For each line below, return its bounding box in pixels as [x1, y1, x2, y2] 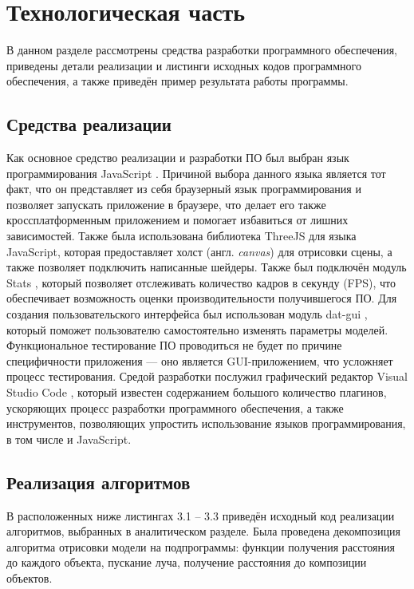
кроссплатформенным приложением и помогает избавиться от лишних [6, 211, 349, 228]
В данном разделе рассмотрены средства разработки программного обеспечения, [6, 42, 397, 58]
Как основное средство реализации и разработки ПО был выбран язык [6, 149, 349, 166]
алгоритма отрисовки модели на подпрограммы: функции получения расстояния [6, 538, 395, 555]
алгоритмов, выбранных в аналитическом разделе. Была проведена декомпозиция [6, 523, 400, 540]
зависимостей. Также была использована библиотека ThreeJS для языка [6, 227, 357, 244]
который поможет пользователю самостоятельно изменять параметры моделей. [6, 321, 388, 338]
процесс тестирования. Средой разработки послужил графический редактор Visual [6, 368, 408, 385]
